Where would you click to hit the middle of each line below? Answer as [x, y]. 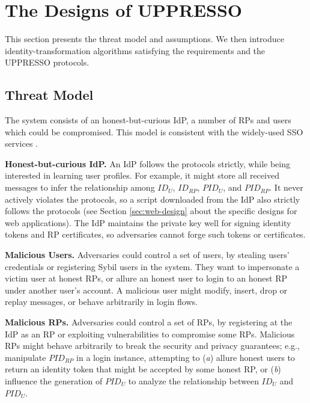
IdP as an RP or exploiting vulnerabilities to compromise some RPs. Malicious [150, 334]
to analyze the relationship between [193, 380]
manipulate [26, 357]
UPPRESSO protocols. [47, 62]
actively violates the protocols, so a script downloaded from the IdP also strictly [153, 199]
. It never [286, 187]
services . [22, 143]
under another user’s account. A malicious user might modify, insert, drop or [146, 290]
